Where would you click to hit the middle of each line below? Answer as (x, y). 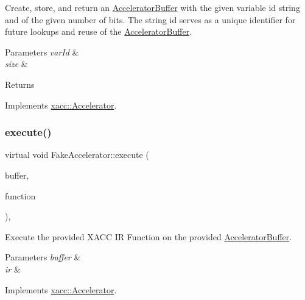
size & (16, 64)
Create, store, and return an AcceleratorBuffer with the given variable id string (152, 7)
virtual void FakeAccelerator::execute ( (77, 155)
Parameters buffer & (43, 257)
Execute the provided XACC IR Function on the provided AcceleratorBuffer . (149, 236)
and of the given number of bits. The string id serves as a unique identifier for (150, 19)
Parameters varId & (42, 52)
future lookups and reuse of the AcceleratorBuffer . (99, 31)
